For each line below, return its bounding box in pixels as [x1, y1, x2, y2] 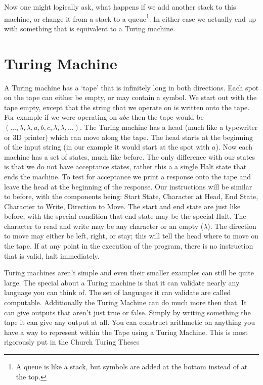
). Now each [215, 141, 253, 152]
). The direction [207, 220, 256, 231]
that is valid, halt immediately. [4, 250, 100, 261]
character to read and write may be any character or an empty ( [4, 220, 204, 231]
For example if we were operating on [4, 112, 117, 122]
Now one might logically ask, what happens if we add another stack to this [4, 2, 236, 12]
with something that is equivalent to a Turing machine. [4, 23, 176, 33]
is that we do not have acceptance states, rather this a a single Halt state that [4, 161, 247, 172]
